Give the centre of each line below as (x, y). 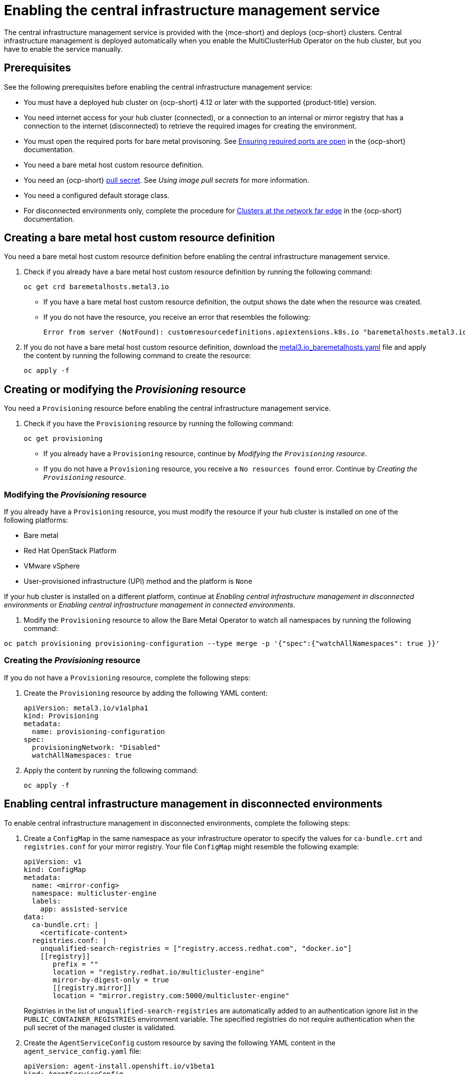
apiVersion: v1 (53, 861)
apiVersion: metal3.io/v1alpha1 (86, 708)
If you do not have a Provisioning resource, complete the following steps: (127, 677)
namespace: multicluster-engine (94, 893)
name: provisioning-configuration (98, 731)
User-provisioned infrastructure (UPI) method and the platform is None (138, 581)
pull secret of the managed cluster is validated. (100, 1027)
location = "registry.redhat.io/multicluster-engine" (159, 972)
